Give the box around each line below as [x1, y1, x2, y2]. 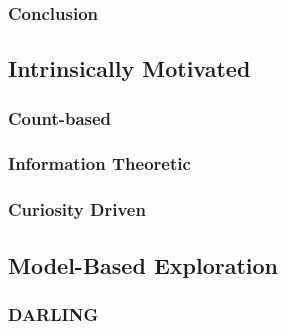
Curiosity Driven [8, 197, 146, 222]
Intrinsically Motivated [8, 53, 251, 84]
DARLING [8, 301, 99, 326]
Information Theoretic [8, 151, 191, 176]
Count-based [8, 105, 112, 130]
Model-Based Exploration [8, 249, 278, 280]
